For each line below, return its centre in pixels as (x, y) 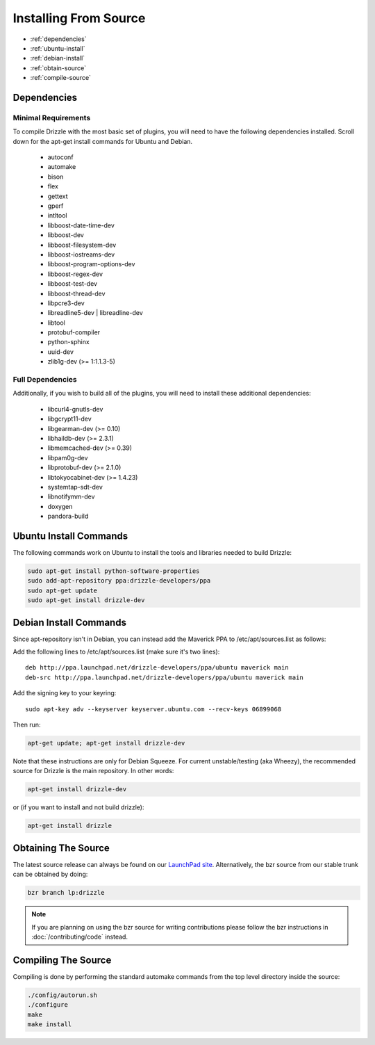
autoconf (60, 157)
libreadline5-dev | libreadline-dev (95, 313)
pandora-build (68, 516)
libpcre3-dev (66, 303)
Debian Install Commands (69, 622)
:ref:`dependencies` (58, 39)
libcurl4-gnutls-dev (75, 409)
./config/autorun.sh (62, 995)
